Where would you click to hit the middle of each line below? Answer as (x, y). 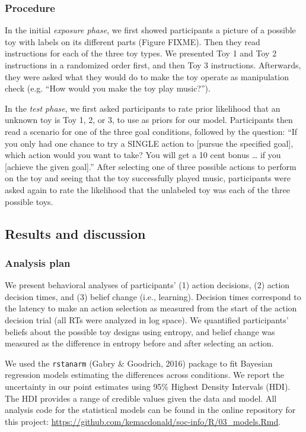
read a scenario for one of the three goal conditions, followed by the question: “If (151, 131)
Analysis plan (38, 262)
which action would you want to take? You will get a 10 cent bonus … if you (143, 155)
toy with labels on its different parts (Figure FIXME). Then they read (133, 41)
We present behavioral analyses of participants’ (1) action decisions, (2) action (147, 285)
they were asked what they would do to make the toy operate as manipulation (147, 76)
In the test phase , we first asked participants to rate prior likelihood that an (143, 108)
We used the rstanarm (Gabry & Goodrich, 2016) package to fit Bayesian (139, 363)
